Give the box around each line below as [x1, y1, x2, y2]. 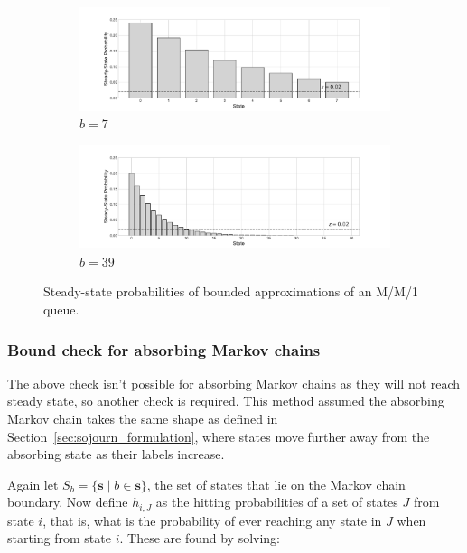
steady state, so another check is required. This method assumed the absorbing [7, 391, 444, 410]
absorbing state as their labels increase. [7, 445, 225, 464]
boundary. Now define [7, 492, 128, 511]
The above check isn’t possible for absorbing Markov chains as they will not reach [7, 373, 461, 392]
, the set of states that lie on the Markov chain [146, 474, 406, 493]
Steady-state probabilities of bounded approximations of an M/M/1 [43, 282, 418, 301]
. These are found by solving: [119, 529, 281, 548]
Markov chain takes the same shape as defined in [7, 409, 278, 428]
